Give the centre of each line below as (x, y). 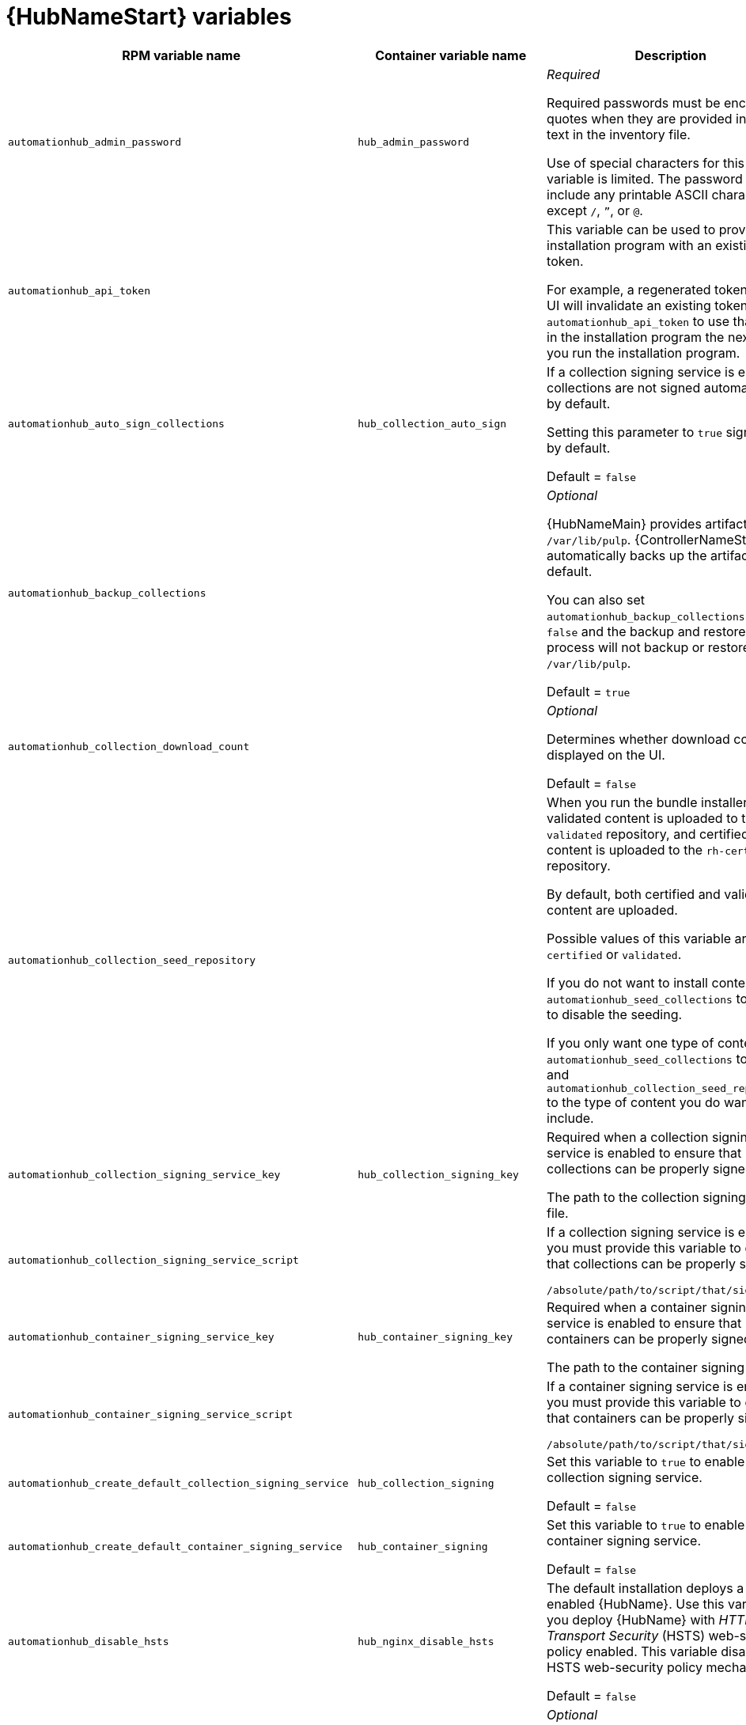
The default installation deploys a (646, 1588)
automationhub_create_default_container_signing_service (175, 1547)
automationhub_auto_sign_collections (116, 424)
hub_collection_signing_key (438, 1175)
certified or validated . (614, 954)
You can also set (596, 599)
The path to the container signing (646, 1367)
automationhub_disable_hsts (89, 1642)
